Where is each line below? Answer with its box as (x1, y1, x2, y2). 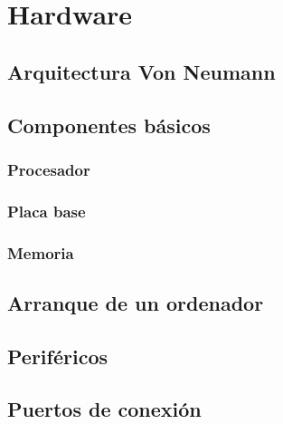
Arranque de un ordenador (7, 288, 264, 316)
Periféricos (7, 342, 108, 370)
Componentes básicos (7, 111, 211, 139)
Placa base (7, 199, 86, 222)
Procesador (7, 158, 90, 180)
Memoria (7, 241, 74, 264)
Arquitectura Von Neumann (7, 57, 276, 85)
